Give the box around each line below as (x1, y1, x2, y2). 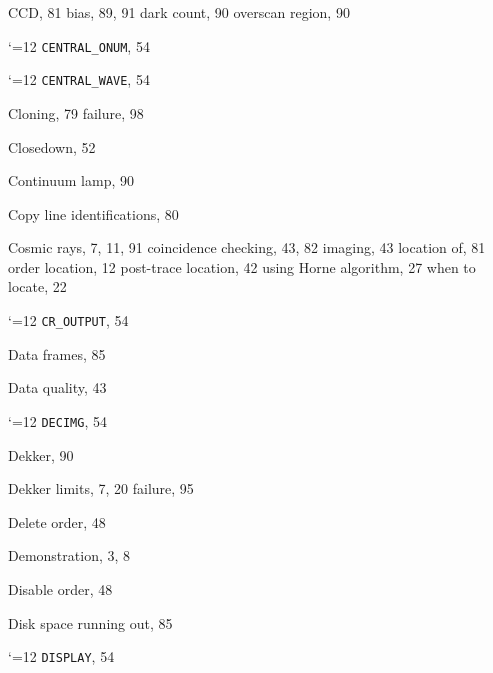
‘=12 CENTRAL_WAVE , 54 (8, 69, 150, 90)
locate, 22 (8, 276, 67, 297)
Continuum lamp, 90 (8, 170, 135, 191)
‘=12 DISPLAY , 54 (8, 646, 115, 667)
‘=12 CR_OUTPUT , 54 (8, 310, 129, 331)
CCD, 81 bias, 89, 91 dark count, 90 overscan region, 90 (8, 2, 350, 22)
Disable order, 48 (8, 578, 113, 599)
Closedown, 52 (8, 136, 96, 157)
